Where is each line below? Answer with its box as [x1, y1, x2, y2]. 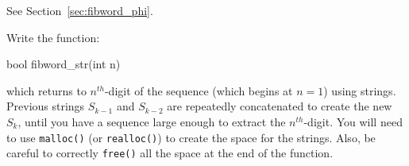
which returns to [6, 82, 87, 98]
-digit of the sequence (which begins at [104, 82, 293, 98]
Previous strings [6, 98, 85, 114]
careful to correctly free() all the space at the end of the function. [6, 145, 334, 161]
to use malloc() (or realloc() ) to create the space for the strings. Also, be [6, 129, 376, 145]
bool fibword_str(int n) [6, 56, 121, 72]
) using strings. [323, 82, 396, 98]
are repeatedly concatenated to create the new [167, 98, 392, 114]
